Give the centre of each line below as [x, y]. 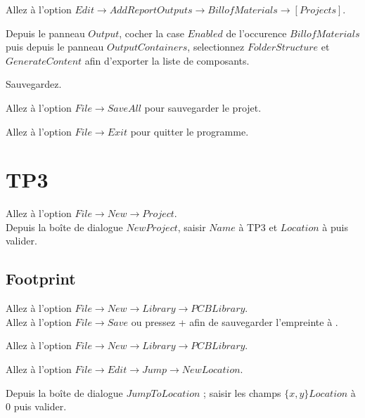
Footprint [41, 279]
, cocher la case [152, 33]
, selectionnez [216, 47]
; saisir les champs [242, 392]
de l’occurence [256, 33]
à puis [335, 227]
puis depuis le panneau [55, 47]
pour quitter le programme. [190, 131]
